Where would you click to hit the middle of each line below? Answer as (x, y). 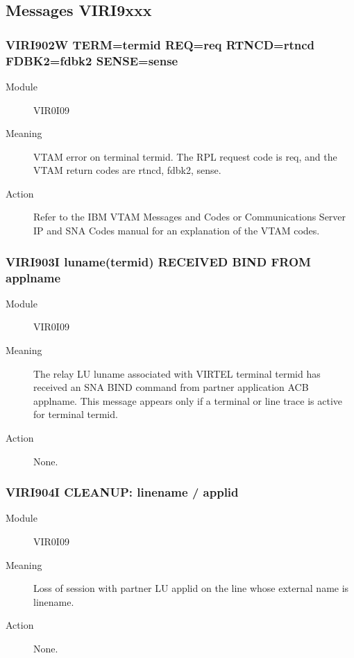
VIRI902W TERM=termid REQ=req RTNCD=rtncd (160, 44)
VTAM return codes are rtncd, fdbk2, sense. (127, 170)
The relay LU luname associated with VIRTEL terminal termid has (177, 373)
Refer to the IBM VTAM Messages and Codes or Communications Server (190, 217)
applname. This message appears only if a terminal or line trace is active (188, 400)
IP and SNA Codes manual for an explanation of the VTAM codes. (177, 231)
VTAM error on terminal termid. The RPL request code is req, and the (185, 156)
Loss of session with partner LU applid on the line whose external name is (191, 588)
